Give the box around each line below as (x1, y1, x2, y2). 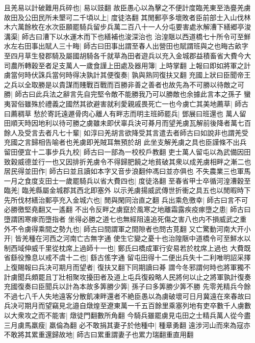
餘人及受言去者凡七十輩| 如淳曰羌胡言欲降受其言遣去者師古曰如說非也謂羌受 (4, 127, 249, 137)
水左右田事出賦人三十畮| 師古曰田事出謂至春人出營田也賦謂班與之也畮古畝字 (4, 41, 249, 51)
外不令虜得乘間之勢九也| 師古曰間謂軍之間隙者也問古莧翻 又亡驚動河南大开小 (4, 223, 251, 234)
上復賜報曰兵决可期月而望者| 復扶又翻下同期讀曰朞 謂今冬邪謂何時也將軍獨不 (4, 262, 251, 272)
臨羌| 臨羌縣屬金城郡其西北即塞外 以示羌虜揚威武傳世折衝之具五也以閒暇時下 (4, 185, 251, 195)
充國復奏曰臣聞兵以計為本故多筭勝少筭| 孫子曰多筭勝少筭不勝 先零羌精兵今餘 (4, 281, 251, 291)
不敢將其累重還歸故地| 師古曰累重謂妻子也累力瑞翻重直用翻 (4, 329, 194, 340)
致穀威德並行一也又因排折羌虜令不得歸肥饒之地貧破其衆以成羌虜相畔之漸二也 (4, 156, 251, 166)
